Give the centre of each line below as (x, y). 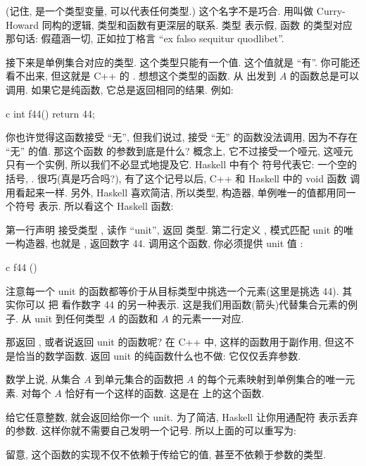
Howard (23, 24)
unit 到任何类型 (70, 318)
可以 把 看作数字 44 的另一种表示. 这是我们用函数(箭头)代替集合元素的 (187, 304)
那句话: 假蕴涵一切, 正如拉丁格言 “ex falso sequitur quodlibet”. (145, 38)
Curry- (331, 11)
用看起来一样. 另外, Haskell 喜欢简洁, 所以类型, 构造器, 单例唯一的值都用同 (176, 192)
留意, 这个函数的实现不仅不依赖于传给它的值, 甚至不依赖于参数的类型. (166, 454)
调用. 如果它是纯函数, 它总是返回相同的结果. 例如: (120, 89)
